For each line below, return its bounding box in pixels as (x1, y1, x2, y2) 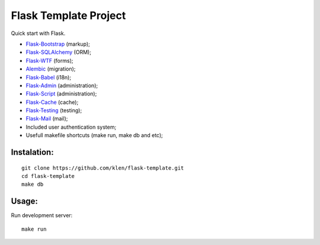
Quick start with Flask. (11, 30, 66, 37)
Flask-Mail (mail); (25, 115, 68, 122)
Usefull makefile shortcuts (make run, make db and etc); (25, 132, 163, 139)
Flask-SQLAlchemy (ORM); (25, 49, 92, 56)
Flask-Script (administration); (25, 90, 97, 97)
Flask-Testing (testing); (25, 107, 82, 114)
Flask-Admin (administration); (25, 82, 98, 89)
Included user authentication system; (25, 123, 117, 131)
